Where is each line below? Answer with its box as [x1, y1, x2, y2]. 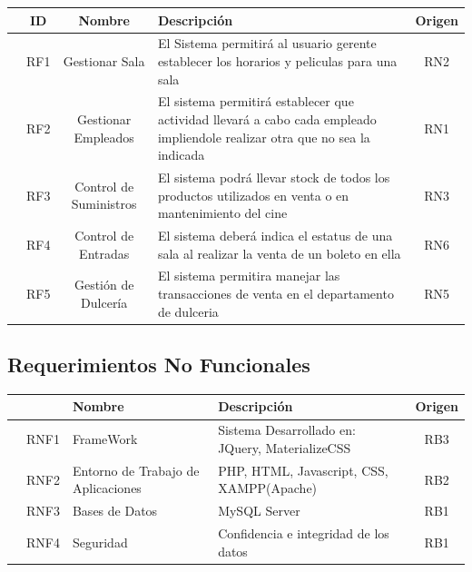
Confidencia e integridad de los [218, 524, 389, 543]
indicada [157, 145, 205, 164]
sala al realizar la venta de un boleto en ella [157, 243, 401, 262]
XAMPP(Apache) [218, 478, 318, 498]
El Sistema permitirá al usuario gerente [157, 34, 377, 53]
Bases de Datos [72, 501, 158, 520]
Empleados [74, 127, 134, 146]
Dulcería [81, 292, 128, 311]
